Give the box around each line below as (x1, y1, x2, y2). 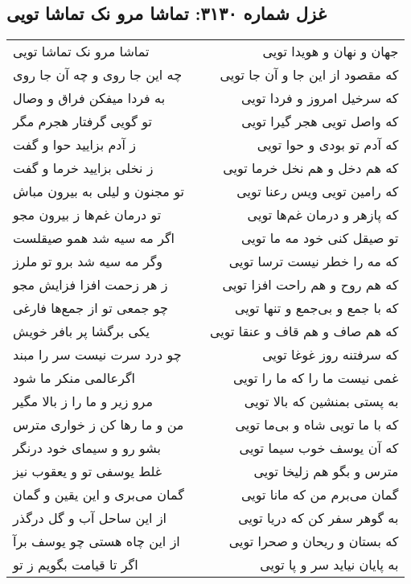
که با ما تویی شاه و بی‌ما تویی (235, 415, 399, 434)
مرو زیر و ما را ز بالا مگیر (13, 392, 154, 411)
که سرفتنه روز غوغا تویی (262, 345, 399, 364)
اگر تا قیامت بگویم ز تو (13, 555, 138, 574)
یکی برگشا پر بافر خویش (13, 322, 150, 341)
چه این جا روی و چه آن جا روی (13, 65, 183, 84)
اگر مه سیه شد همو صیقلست (13, 228, 175, 248)
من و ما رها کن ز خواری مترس (13, 415, 184, 434)
